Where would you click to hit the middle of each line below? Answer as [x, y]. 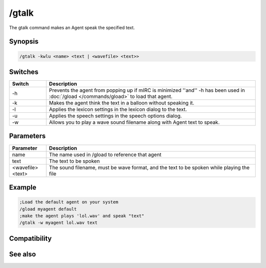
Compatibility [30, 238]
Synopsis [24, 42]
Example [23, 187]
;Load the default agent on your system [69, 202]
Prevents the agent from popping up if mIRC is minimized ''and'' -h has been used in [147, 90]
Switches [24, 72]
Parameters [27, 136]
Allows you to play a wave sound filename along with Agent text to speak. [134, 122]
